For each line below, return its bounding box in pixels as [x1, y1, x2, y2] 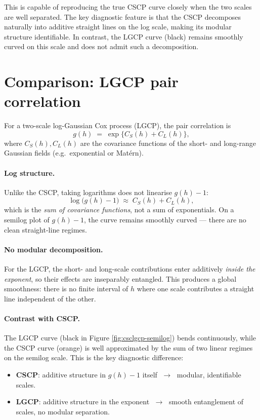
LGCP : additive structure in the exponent [16, 396, 150, 407]
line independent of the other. [4, 293, 96, 303]
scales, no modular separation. [16, 406, 110, 416]
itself [142, 369, 157, 379]
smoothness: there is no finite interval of [4, 283, 128, 294]
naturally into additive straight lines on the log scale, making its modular [4, 21, 232, 32]
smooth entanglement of [168, 396, 244, 407]
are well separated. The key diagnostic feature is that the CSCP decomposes [4, 11, 241, 22]
